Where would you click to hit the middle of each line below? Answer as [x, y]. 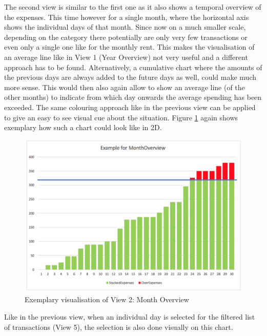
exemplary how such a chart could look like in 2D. [83, 127]
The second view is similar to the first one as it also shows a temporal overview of [133, 7]
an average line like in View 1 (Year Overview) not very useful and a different [126, 57]
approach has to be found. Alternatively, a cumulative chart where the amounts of [133, 67]
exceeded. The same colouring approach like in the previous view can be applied [130, 107]
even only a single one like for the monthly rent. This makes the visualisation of [129, 47]
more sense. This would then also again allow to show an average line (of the [125, 87]
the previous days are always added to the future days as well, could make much [130, 77]
